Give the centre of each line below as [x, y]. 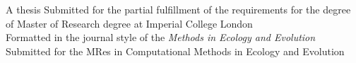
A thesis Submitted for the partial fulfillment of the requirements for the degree [178, 9]
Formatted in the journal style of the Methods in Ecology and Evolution [161, 37]
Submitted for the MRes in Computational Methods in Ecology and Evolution [175, 51]
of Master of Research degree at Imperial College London [129, 23]
